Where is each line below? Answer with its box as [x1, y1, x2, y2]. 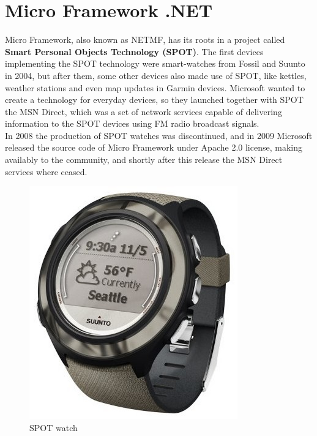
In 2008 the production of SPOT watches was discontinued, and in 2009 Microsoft [5, 129, 313, 141]
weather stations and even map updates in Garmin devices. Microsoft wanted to [5, 81, 305, 94]
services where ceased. [5, 165, 88, 178]
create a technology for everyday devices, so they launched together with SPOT [5, 93, 304, 106]
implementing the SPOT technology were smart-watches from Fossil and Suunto [5, 57, 305, 70]
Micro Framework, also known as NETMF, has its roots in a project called [5, 33, 285, 46]
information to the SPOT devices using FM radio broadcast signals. [5, 117, 259, 130]
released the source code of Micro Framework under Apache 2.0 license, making [5, 141, 302, 154]
